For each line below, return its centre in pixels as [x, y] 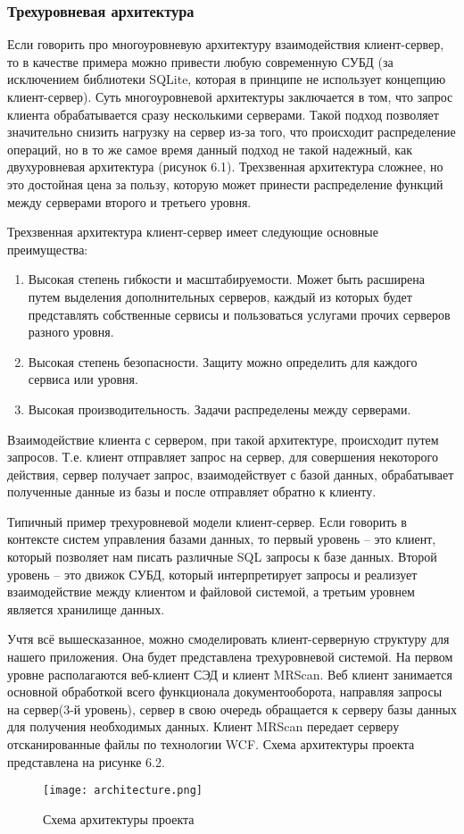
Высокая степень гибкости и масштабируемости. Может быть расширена [226, 279]
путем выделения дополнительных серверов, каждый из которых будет [220, 296]
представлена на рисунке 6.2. [86, 761]
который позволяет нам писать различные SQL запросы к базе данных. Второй [222, 557]
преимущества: [48, 249]
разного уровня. [71, 332]
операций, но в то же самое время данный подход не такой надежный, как [210, 149]
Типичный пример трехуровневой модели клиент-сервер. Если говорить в [207, 521]
